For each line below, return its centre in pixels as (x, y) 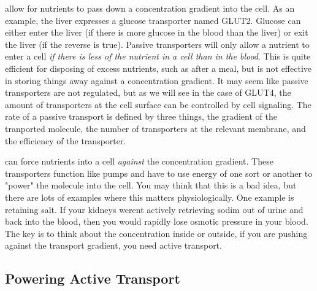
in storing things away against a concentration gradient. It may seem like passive (157, 80)
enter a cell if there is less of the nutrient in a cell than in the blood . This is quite (158, 56)
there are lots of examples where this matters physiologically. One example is (150, 197)
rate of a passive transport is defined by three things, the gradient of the (141, 116)
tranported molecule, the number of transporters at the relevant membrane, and (155, 128)
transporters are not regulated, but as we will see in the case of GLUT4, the (148, 92)
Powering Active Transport (93, 278)
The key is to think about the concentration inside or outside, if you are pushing (156, 233)
